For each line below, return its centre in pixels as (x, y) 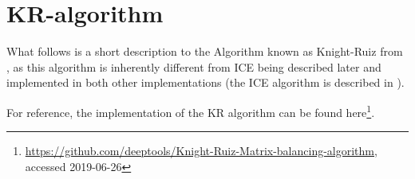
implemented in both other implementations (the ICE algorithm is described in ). (206, 82)
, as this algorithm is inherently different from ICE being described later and (194, 66)
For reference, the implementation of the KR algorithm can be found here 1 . (191, 111)
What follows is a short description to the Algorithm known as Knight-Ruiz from (205, 51)
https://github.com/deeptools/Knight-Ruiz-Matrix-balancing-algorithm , (201, 151)
